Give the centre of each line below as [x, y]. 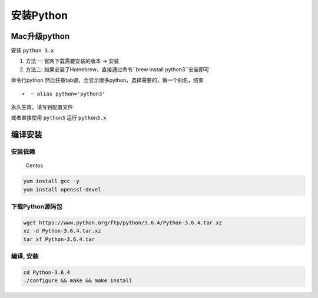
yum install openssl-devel [62, 189]
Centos [34, 165]
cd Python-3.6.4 [47, 272]
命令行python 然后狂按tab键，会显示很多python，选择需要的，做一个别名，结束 [107, 80]
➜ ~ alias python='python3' [63, 94]
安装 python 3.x [32, 51]
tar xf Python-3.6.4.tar [59, 239]
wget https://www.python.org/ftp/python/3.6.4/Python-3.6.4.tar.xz [123, 223]
